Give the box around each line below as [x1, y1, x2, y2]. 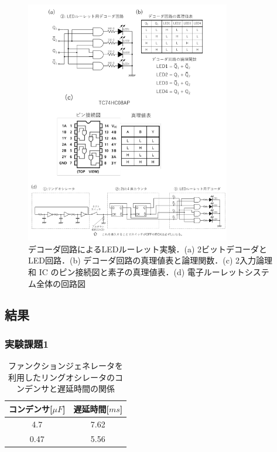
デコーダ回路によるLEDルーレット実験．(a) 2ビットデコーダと [28, 242, 268, 255]
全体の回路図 [36, 277, 86, 289]
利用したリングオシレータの [8, 371, 115, 383]
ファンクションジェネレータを [8, 359, 124, 372]
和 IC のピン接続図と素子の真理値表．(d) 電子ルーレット [28, 265, 245, 278]
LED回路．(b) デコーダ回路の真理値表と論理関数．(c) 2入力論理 [28, 254, 273, 266]
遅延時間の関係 [57, 382, 115, 395]
